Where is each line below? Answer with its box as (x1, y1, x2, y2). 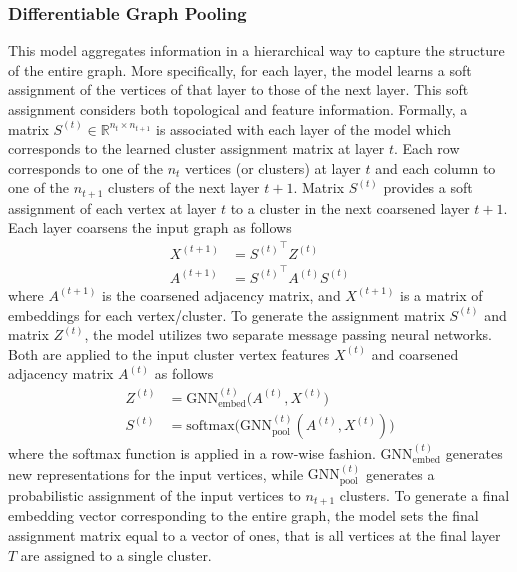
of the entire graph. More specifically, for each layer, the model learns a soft (8, 59, 472, 80)
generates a (365, 463, 435, 484)
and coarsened (371, 343, 459, 364)
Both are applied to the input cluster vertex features (8, 343, 330, 364)
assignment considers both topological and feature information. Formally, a (8, 99, 468, 119)
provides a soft (383, 177, 473, 198)
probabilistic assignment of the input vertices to (8, 484, 301, 505)
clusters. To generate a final (339, 484, 510, 505)
